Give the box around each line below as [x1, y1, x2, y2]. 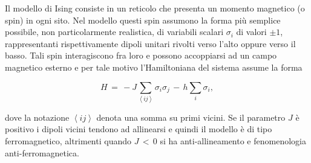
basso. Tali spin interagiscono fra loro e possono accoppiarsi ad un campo [5, 49, 277, 62]
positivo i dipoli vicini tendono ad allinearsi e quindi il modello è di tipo [5, 123, 272, 135]
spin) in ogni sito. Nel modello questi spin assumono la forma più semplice [5, 13, 281, 26]
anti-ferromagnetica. [5, 146, 79, 159]
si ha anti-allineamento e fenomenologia [160, 135, 306, 147]
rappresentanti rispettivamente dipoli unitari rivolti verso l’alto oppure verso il [5, 37, 296, 50]
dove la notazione [5, 110, 70, 123]
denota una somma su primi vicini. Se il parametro [96, 110, 286, 123]
